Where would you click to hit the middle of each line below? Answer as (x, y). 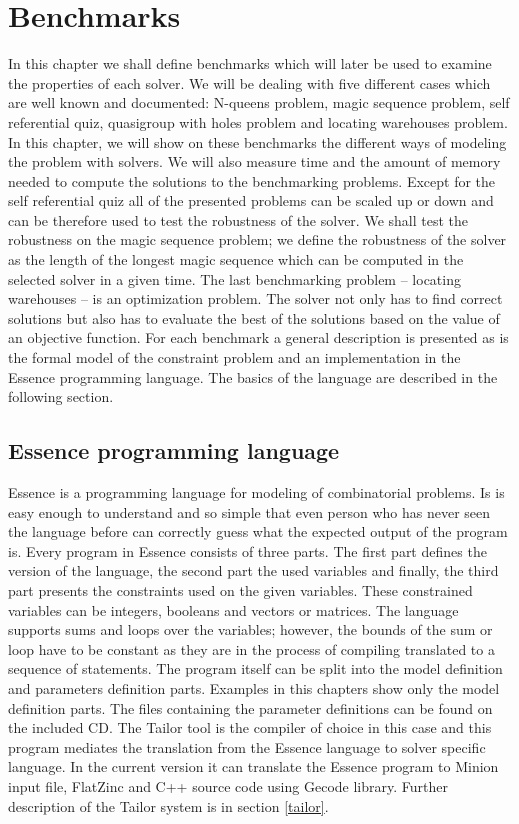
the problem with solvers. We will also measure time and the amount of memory (254, 161)
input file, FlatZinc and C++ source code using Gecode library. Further (228, 785)
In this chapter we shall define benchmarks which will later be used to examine (250, 63)
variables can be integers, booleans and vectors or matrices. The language (233, 609)
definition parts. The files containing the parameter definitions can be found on (250, 707)
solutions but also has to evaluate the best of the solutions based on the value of (254, 317)
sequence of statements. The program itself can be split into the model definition (255, 668)
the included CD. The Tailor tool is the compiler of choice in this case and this (250, 727)
